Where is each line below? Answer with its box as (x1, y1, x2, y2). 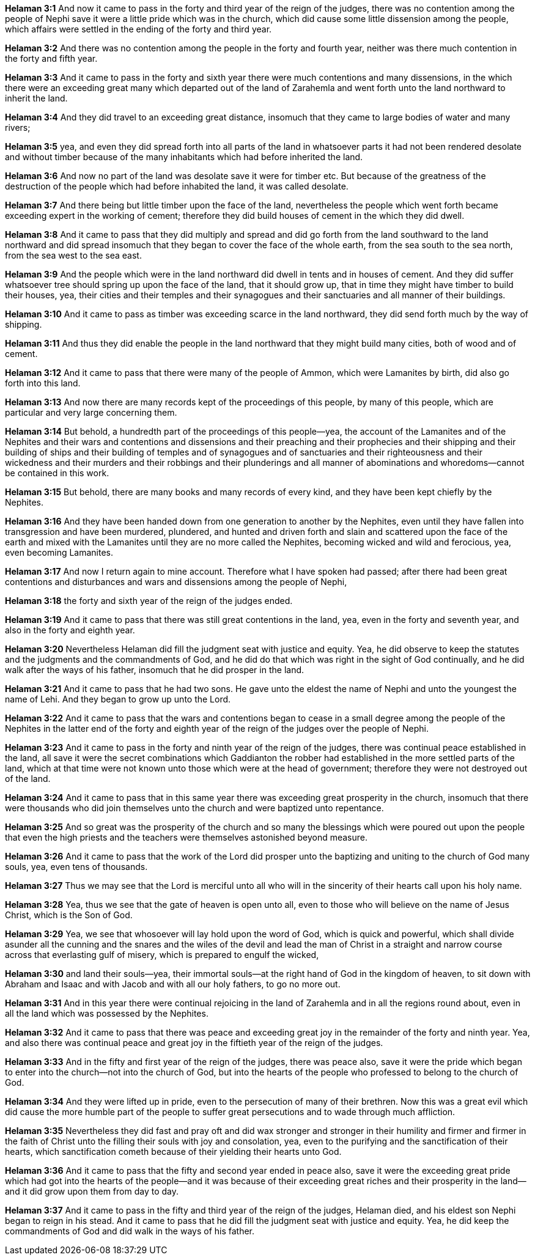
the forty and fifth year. (5, 53, 98, 64)
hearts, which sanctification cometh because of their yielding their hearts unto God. (5, 1146, 342, 1157)
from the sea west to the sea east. (5, 250, 142, 260)
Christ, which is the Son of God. (5, 910, 133, 920)
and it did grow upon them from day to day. (5, 1186, 179, 1196)
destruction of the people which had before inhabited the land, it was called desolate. (5, 181, 349, 191)
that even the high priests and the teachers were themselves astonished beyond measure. (5, 832, 367, 842)
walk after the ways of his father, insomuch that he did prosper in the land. (5, 665, 304, 675)
